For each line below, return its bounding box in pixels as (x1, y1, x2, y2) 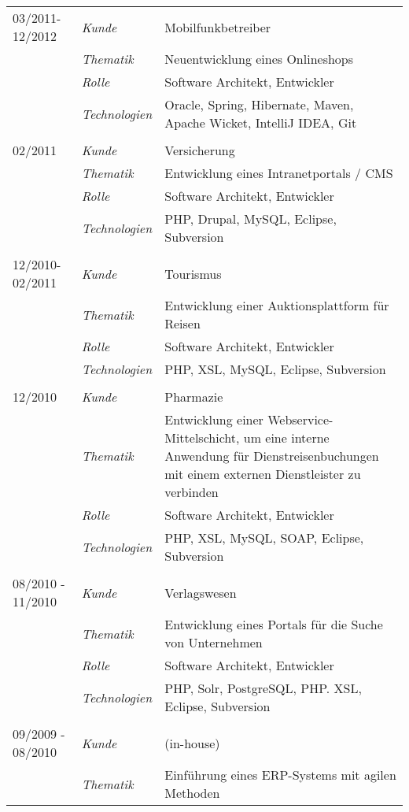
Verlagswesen (164, 583, 237, 602)
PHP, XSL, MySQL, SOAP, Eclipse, (164, 528, 364, 547)
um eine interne (243, 428, 330, 447)
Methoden (164, 784, 220, 802)
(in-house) (164, 733, 220, 752)
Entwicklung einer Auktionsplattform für (164, 296, 389, 314)
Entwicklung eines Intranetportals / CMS (164, 164, 393, 182)
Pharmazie (164, 387, 223, 406)
